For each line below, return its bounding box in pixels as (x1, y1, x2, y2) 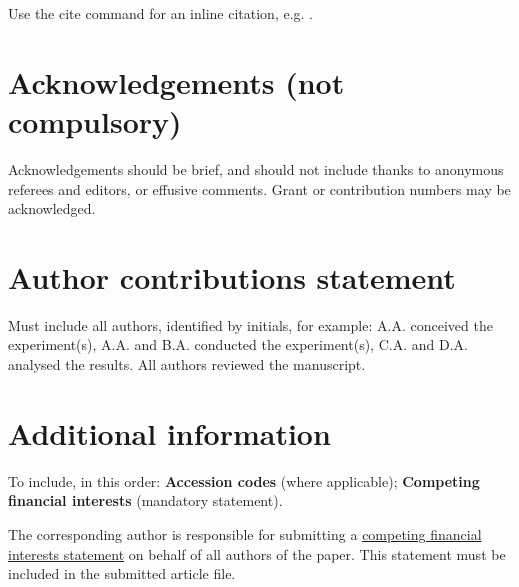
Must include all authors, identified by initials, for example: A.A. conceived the (8, 314, 493, 335)
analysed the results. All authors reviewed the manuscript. (8, 354, 366, 374)
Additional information (8, 412, 331, 453)
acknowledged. (8, 198, 96, 219)
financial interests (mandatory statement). (8, 490, 283, 511)
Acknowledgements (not (8, 61, 345, 102)
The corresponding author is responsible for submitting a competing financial (8, 523, 482, 544)
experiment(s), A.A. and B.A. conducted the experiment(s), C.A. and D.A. (8, 334, 468, 355)
